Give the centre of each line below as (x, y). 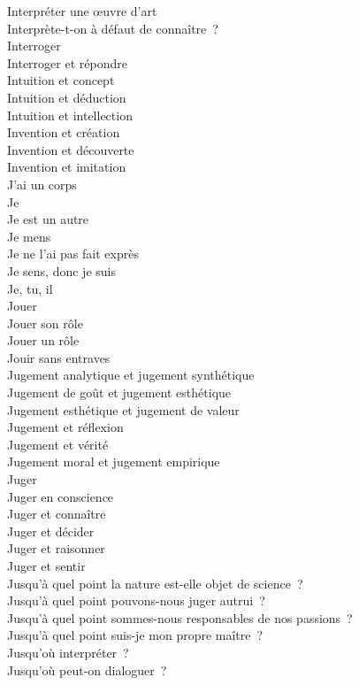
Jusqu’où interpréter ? (68, 652)
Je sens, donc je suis (61, 270)
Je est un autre (48, 219)
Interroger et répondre (67, 62)
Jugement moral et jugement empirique (114, 462)
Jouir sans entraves (59, 357)
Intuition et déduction (67, 97)
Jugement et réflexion (65, 427)
